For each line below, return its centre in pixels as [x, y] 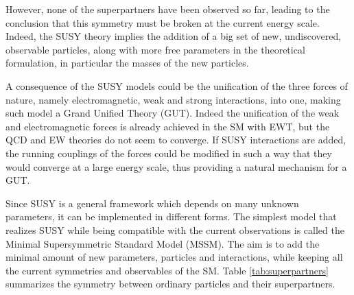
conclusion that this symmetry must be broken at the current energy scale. [163, 22]
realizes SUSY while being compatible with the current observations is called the [175, 229]
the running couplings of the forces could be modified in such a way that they [169, 153]
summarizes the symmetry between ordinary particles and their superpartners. [170, 284]
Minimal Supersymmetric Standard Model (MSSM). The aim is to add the [163, 243]
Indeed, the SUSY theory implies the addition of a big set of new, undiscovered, [174, 36]
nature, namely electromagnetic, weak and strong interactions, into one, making [173, 99]
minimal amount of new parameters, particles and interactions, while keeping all [174, 257]
